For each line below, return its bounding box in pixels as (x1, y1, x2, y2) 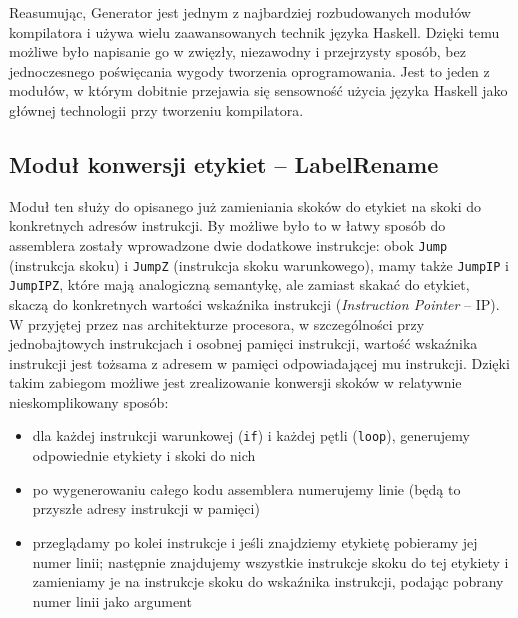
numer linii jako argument (32, 590, 192, 611)
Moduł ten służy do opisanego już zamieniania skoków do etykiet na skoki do (9, 195, 482, 216)
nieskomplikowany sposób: (9, 391, 169, 412)
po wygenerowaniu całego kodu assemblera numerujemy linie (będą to (32, 478, 461, 499)
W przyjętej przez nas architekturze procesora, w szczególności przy (9, 313, 425, 334)
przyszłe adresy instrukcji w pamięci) (32, 498, 260, 519)
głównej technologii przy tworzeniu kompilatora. (9, 99, 304, 120)
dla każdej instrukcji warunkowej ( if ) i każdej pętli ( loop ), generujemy (32, 425, 470, 446)
